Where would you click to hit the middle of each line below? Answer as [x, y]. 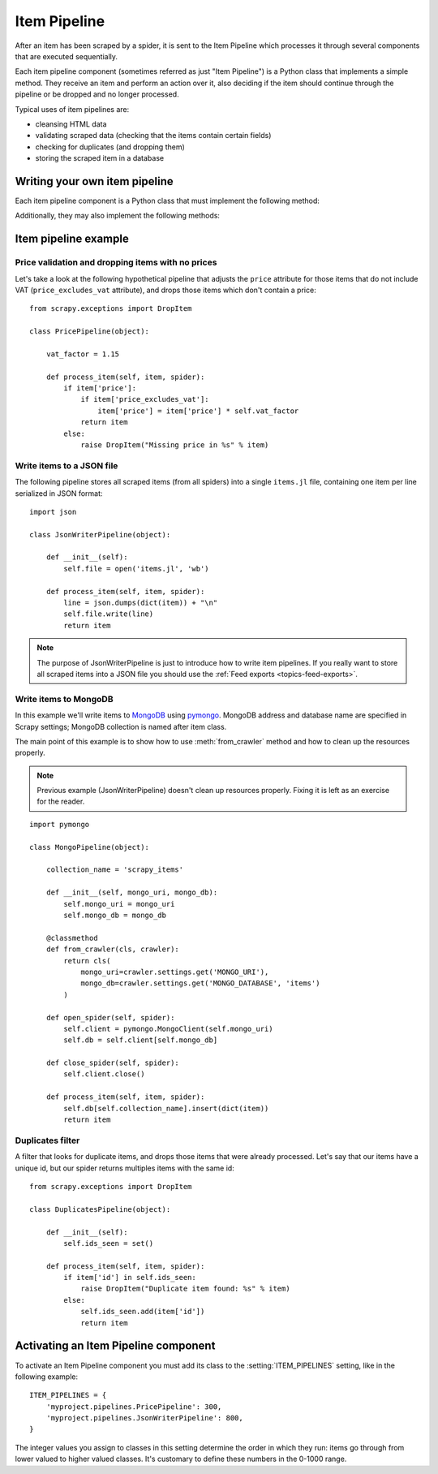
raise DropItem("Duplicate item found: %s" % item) [186, 1289]
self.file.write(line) [109, 614]
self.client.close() [104, 1074]
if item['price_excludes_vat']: [145, 399]
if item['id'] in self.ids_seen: [130, 1278]
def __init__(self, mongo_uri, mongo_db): [132, 892]
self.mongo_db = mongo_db [115, 915]
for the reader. [61, 802]
